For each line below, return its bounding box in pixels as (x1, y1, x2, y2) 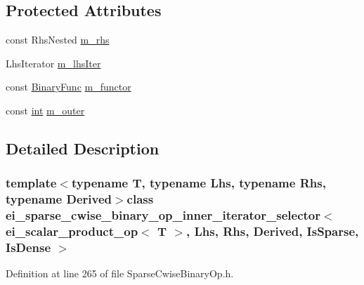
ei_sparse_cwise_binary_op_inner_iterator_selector (6, 206, 320, 224)
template (6, 174, 57, 192)
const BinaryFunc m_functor (6, 79, 131, 94)
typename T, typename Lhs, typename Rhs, (71, 174, 326, 192)
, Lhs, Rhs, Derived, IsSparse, (186, 223, 359, 240)
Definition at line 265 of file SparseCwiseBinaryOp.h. (6, 266, 234, 281)
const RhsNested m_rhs (6, 32, 110, 47)
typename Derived (6, 190, 112, 208)
